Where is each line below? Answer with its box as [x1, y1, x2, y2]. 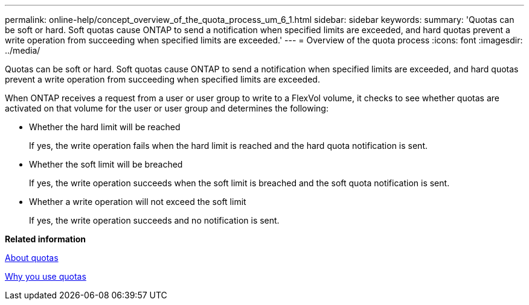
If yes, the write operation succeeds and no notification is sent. [29, 215, 280, 225]
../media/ [5, 45, 40, 55]
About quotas [5, 253, 59, 263]
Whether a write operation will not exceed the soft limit [29, 197, 246, 207]
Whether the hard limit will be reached [29, 122, 181, 132]
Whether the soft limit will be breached [29, 159, 183, 169]
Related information [5, 234, 86, 244]
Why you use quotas [5, 271, 86, 281]
